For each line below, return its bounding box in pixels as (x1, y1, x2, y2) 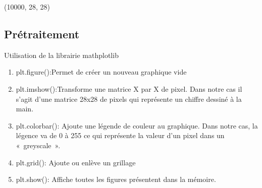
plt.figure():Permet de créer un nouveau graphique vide (16, 67, 187, 77)
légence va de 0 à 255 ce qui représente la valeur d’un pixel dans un (16, 130, 225, 141)
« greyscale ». (16, 140, 61, 150)
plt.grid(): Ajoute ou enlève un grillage (16, 157, 136, 167)
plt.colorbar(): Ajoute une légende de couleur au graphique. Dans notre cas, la (16, 120, 258, 131)
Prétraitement (4, 26, 80, 41)
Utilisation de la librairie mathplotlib (4, 49, 119, 60)
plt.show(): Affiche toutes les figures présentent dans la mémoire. (16, 174, 216, 184)
